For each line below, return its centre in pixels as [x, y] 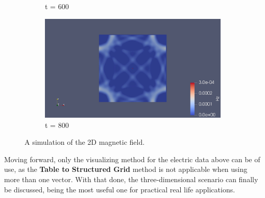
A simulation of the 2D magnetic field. [85, 142]
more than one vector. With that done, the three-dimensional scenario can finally [131, 179]
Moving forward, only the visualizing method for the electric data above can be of [132, 159]
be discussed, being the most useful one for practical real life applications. [120, 189]
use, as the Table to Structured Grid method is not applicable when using [126, 169]
